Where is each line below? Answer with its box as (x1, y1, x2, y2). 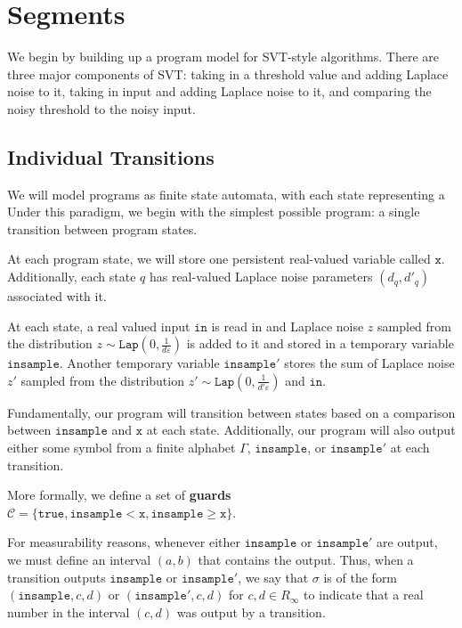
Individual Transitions (7, 143, 215, 170)
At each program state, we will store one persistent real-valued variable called (7, 249, 431, 268)
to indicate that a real (304, 585, 424, 604)
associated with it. (7, 287, 107, 306)
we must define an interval (7, 551, 151, 569)
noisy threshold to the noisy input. (7, 99, 196, 118)
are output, (377, 533, 438, 551)
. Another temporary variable (59, 354, 220, 372)
